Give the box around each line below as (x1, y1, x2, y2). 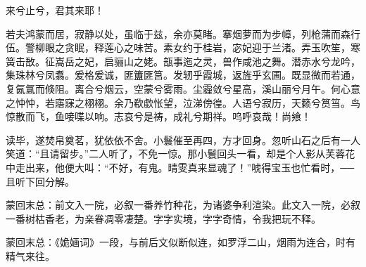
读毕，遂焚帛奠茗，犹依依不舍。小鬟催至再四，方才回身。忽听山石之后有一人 (6, 132, 360, 147)
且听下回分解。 (6, 174, 75, 188)
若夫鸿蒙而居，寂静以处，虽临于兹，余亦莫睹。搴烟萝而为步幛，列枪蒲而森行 (6, 26, 360, 41)
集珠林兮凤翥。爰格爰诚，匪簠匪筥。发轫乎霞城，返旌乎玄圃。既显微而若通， (6, 67, 360, 82)
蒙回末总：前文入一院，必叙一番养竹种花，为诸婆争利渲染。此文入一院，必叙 (6, 197, 360, 212)
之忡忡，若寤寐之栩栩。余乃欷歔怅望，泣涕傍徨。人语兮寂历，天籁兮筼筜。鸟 (6, 95, 360, 110)
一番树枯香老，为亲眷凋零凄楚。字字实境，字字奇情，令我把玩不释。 (6, 211, 321, 226)
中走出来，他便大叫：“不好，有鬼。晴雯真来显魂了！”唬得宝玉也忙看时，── (6, 159, 355, 174)
